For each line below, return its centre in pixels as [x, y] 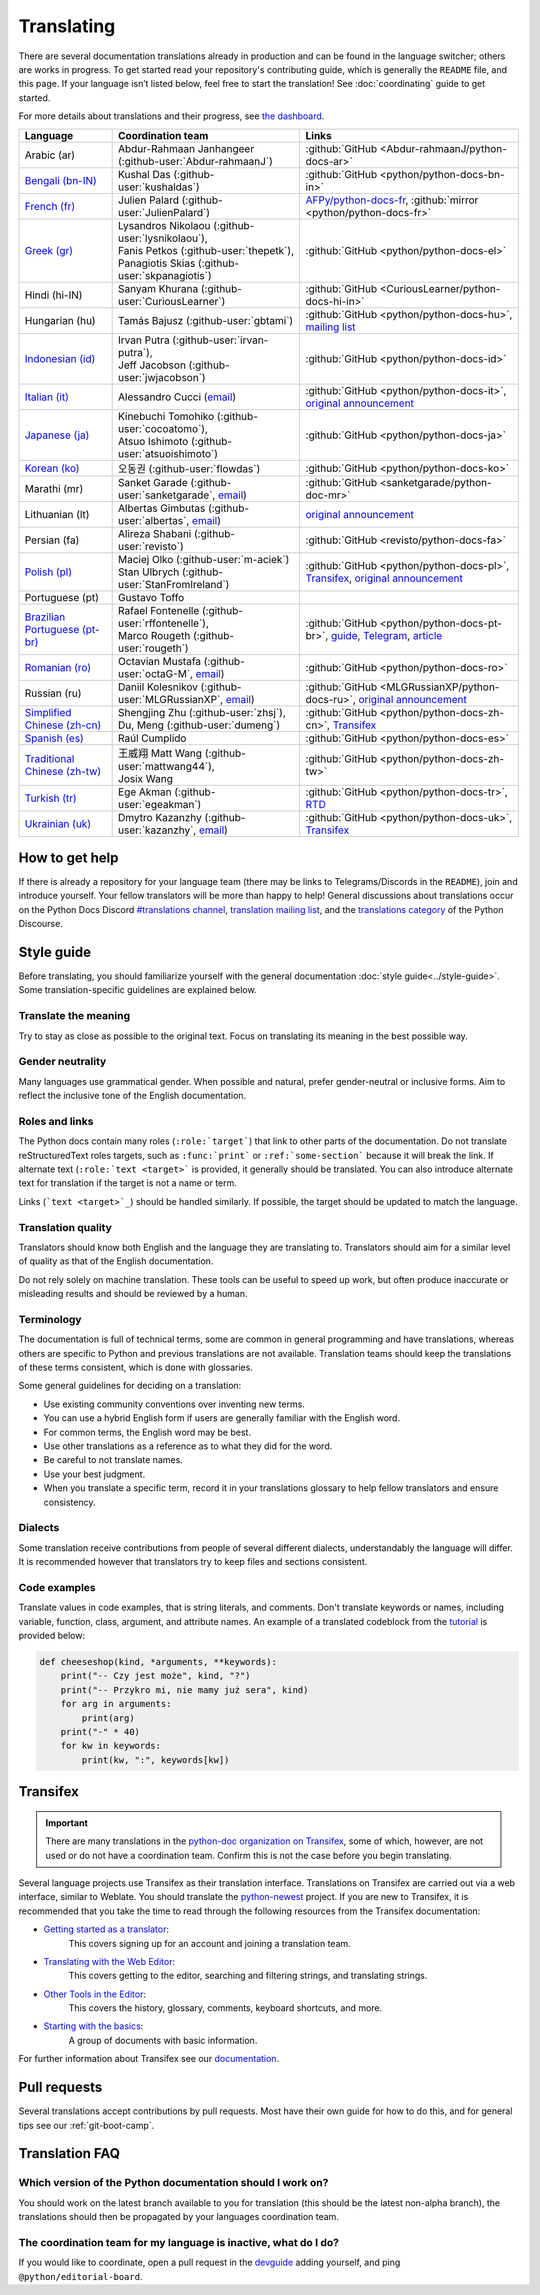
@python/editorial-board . [80, 2276]
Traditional [49, 758]
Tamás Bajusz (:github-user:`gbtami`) [206, 320]
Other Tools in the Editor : [95, 1994]
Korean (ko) [52, 468]
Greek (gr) [49, 250]
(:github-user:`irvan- [220, 340]
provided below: [51, 1636]
